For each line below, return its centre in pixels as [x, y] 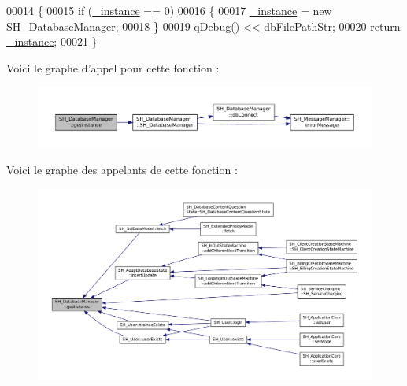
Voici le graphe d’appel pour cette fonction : [113, 67]
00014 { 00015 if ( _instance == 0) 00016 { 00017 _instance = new [169, 10]
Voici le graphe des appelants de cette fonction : [122, 170]
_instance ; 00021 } [52, 41]
